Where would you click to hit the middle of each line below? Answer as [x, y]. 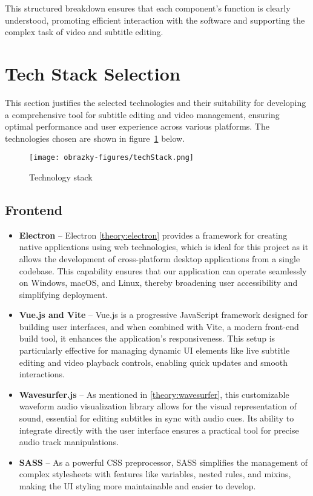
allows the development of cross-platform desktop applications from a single [160, 258]
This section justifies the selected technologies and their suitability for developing [156, 102]
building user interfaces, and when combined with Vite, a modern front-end [159, 326]
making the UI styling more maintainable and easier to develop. [137, 486]
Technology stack [61, 177]
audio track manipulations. [69, 442]
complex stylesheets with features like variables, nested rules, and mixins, [155, 474]
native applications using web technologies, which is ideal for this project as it [164, 247]
